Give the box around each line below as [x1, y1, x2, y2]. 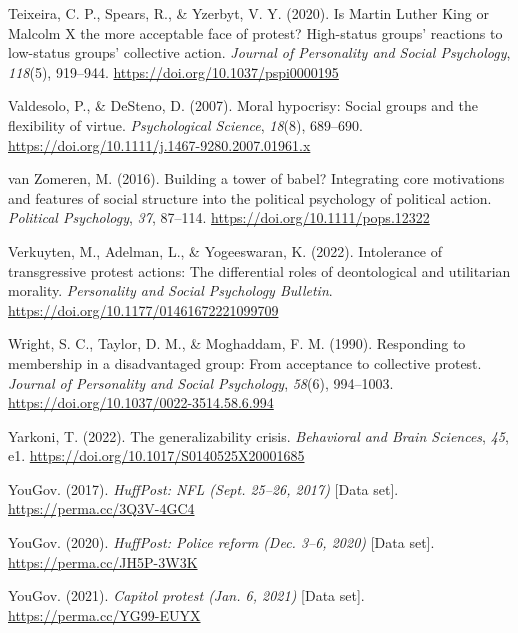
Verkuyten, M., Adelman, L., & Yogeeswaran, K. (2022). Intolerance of [8, 240, 443, 261]
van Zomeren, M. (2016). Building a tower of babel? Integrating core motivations [8, 168, 505, 189]
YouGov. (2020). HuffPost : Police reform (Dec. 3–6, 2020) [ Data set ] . [8, 532, 435, 553]
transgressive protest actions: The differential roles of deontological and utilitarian [8, 260, 511, 281]
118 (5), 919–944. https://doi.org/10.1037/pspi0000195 [8, 61, 339, 82]
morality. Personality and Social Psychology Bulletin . [8, 280, 333, 301]
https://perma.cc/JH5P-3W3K [8, 551, 198, 572]
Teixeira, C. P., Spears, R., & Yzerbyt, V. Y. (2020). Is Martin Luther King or [8, 3, 489, 23]
